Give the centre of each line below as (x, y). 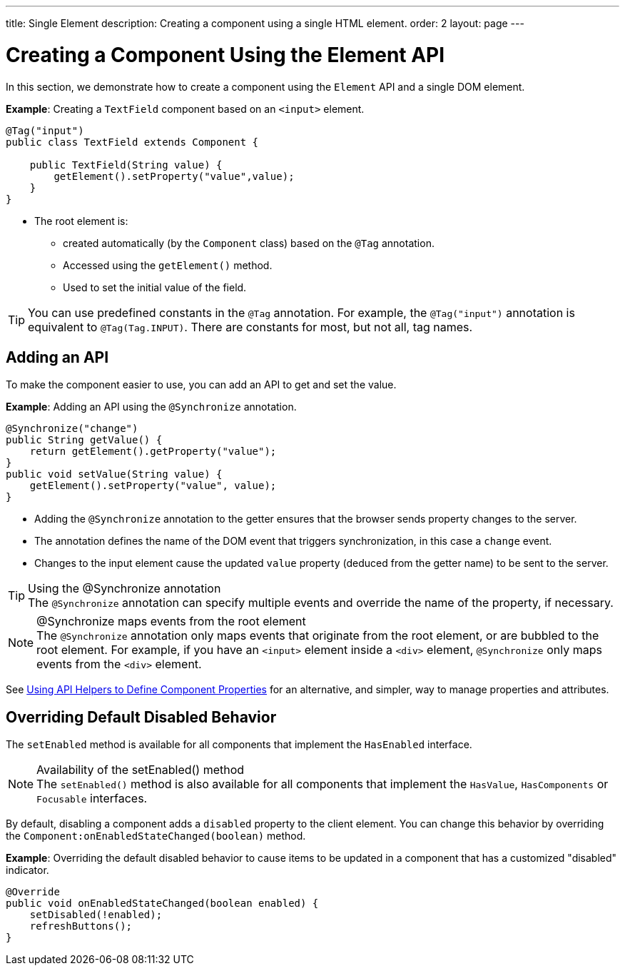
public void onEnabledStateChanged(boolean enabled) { (162, 904)
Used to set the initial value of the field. (155, 287)
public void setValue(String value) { (114, 474)
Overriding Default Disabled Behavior (141, 717)
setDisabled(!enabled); (96, 915)
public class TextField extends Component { (132, 142)
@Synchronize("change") (72, 429)
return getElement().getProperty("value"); (153, 452)
